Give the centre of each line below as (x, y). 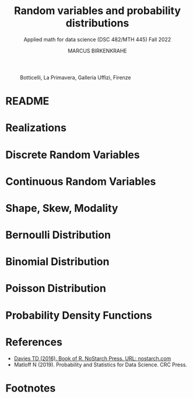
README (27, 101)
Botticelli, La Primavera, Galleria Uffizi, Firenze (76, 77)
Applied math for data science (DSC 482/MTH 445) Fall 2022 (97, 39)
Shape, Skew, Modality (62, 208)
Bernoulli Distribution (58, 235)
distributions (97, 23)
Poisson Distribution (56, 289)
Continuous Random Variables (81, 181)
